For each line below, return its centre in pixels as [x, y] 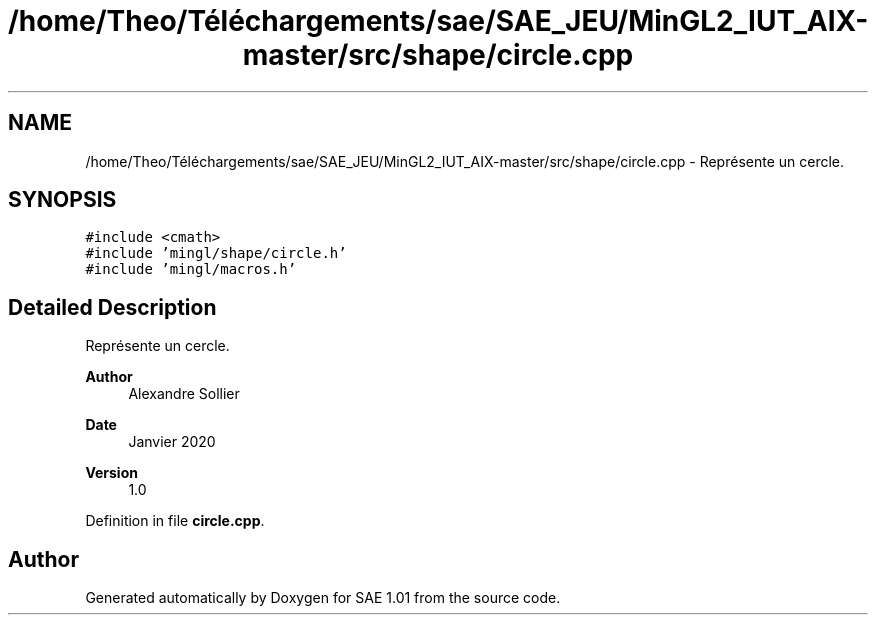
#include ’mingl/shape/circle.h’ [216, 253]
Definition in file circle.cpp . [175, 521]
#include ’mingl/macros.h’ [191, 269]
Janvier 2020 [172, 442]
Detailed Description [112, 307]
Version [111, 473]
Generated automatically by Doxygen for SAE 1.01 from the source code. [323, 598]
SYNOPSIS [62, 200]
